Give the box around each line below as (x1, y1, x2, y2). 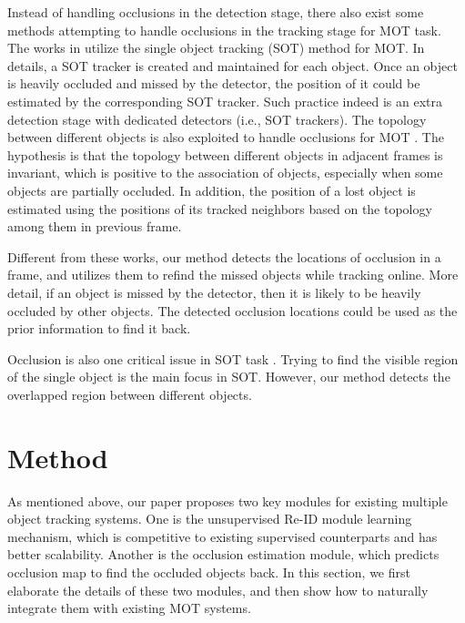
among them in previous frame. (7, 217, 182, 236)
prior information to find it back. (7, 319, 191, 338)
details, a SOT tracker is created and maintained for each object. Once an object (7, 56, 458, 75)
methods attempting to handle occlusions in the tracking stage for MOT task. (7, 20, 441, 39)
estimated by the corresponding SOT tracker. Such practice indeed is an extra (7, 91, 443, 110)
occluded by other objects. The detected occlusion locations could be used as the (7, 301, 458, 320)
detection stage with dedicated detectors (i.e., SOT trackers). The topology (7, 109, 427, 128)
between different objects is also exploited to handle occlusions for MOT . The (7, 128, 444, 147)
